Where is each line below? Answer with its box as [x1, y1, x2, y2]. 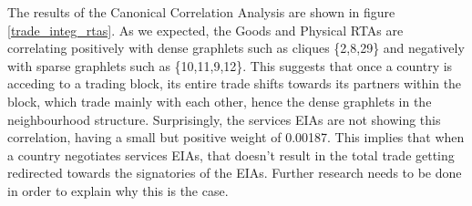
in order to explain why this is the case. [7, 180, 229, 200]
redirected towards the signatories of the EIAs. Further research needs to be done [7, 163, 462, 182]
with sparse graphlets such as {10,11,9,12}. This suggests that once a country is [7, 56, 453, 75]
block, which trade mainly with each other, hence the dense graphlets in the [7, 91, 432, 110]
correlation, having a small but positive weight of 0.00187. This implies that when [7, 128, 465, 147]
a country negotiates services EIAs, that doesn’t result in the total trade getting [7, 145, 455, 164]
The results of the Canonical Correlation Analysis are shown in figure [7, 3, 395, 21]
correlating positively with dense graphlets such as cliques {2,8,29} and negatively [7, 38, 465, 57]
